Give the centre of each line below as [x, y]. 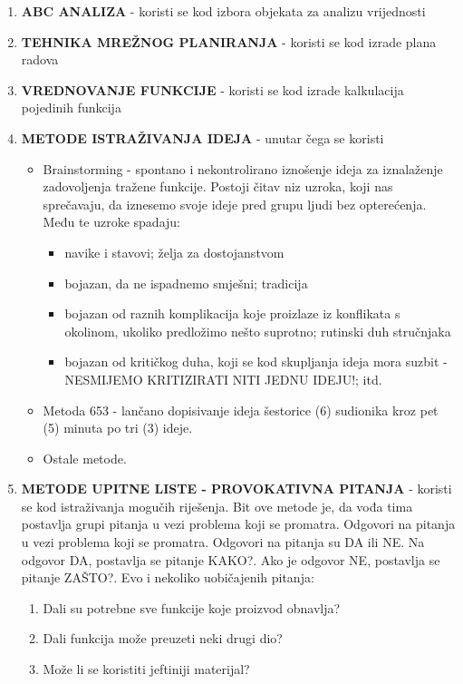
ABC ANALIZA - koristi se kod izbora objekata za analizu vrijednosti [223, 11]
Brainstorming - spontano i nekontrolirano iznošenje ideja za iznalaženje [243, 168]
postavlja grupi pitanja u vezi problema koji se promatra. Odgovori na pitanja [238, 524]
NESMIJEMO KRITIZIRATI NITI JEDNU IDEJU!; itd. [223, 379]
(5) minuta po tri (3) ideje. [118, 428]
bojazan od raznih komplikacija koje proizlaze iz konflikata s [232, 313]
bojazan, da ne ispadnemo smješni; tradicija [186, 283]
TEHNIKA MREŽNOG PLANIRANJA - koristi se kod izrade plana [229, 41]
